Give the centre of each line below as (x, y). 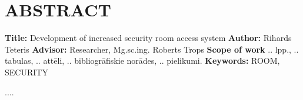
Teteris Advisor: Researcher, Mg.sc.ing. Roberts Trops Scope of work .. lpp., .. (152, 49)
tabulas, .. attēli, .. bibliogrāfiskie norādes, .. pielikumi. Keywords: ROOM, (142, 61)
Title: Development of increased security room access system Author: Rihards (148, 38)
